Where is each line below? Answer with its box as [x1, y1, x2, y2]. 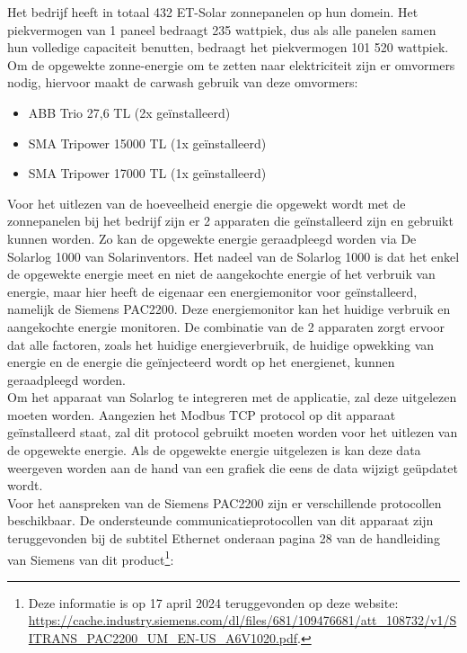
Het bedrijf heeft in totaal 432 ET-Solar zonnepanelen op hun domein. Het [7, 3, 419, 21]
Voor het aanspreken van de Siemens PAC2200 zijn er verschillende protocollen [7, 493, 442, 512]
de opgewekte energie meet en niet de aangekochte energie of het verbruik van [7, 264, 436, 283]
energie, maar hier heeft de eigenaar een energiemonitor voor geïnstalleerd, [7, 282, 418, 300]
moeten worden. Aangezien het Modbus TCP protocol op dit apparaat [7, 405, 396, 424]
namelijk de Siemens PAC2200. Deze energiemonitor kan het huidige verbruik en [7, 300, 451, 318]
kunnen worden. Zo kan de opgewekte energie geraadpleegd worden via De [7, 228, 417, 247]
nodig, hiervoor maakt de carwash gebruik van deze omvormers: [7, 73, 358, 92]
